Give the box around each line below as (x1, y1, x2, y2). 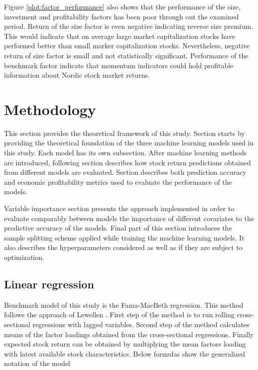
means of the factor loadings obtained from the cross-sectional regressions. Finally (4, 329, 254, 339)
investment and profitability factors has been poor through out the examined (4, 11, 239, 21)
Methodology (4, 99, 96, 119)
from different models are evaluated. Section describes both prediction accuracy (4, 167, 247, 177)
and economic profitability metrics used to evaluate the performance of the (4, 176, 232, 187)
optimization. (4, 252, 44, 262)
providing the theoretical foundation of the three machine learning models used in (4, 137, 254, 148)
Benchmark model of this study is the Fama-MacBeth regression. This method (4, 299, 244, 310)
